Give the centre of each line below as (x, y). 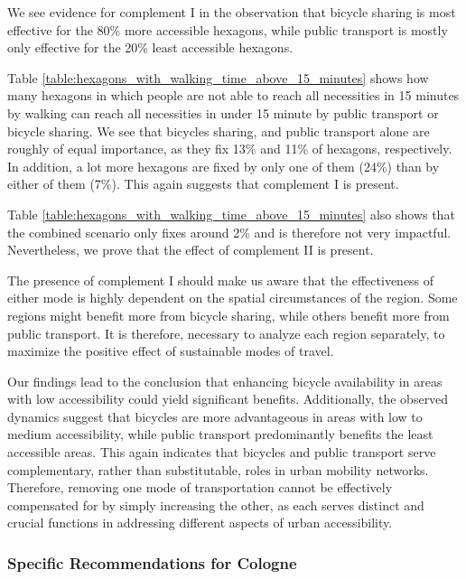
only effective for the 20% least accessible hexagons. (150, 47)
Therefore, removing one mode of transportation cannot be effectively (200, 487)
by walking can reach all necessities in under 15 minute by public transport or (223, 112)
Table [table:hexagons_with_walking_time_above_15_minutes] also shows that (231, 214)
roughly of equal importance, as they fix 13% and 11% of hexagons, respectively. (230, 149)
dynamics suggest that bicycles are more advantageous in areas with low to (215, 416)
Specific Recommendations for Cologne (152, 562)
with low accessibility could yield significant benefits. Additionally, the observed (228, 399)
